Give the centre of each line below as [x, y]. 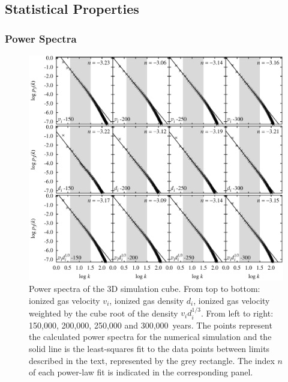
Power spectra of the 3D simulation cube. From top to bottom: [145, 289]
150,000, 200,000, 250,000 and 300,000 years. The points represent [151, 325]
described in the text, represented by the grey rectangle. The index [152, 360]
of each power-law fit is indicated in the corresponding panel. [141, 372]
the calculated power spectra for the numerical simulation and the [150, 337]
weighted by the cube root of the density [103, 313]
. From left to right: [237, 313]
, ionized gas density [147, 300]
